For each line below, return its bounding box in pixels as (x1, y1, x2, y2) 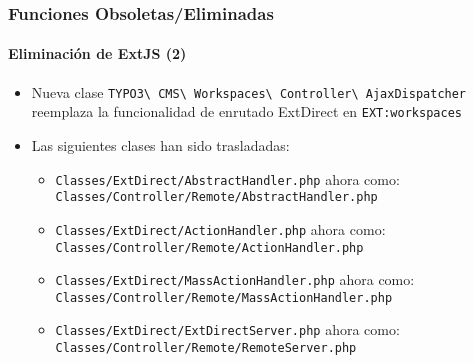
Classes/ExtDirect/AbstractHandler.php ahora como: (55, 168, 400, 189)
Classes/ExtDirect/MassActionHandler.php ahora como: (55, 269, 415, 290)
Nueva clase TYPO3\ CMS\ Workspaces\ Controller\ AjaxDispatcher (31, 81, 467, 102)
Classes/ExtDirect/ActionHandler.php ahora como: (55, 218, 386, 239)
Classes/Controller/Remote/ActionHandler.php (55, 240, 364, 255)
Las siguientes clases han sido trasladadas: (31, 134, 290, 155)
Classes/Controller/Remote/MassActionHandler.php (55, 290, 393, 305)
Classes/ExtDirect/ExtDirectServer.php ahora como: (55, 319, 400, 340)
